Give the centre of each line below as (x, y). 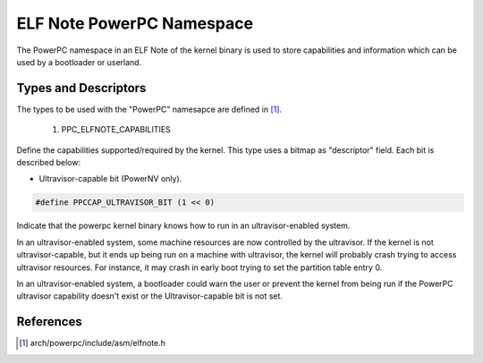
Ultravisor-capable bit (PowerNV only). (110, 179)
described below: (48, 163)
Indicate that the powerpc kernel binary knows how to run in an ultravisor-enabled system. (183, 226)
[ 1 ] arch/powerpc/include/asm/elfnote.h (92, 343)
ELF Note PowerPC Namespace (135, 23)
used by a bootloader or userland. (79, 62)
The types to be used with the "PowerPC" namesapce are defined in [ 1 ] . (149, 109)
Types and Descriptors (81, 88)
